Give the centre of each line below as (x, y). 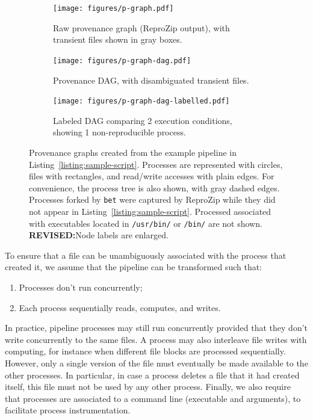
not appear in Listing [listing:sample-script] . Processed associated (150, 211)
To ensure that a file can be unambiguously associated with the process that (146, 255)
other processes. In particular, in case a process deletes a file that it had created (152, 375)
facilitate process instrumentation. (68, 410)
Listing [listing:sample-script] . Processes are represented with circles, (156, 164)
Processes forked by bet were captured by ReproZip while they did (152, 199)
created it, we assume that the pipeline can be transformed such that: (134, 267)
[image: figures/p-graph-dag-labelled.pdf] (141, 101)
